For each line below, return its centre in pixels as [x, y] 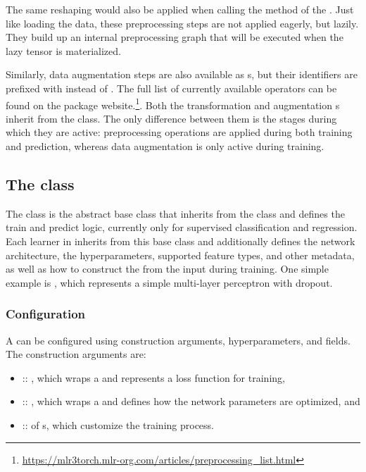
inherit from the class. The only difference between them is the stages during [171, 118]
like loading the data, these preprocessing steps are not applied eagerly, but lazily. [182, 23]
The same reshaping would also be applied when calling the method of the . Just [180, 9]
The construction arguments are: [76, 354]
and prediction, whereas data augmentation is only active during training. [165, 146]
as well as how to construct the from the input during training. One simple [167, 269]
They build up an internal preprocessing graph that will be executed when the [175, 37]
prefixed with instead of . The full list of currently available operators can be [171, 88]
